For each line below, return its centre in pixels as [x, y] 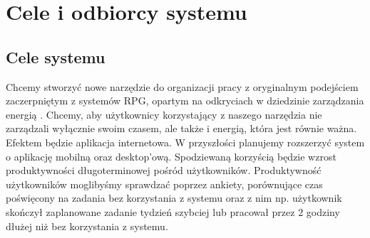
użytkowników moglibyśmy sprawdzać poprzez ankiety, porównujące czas [164, 184]
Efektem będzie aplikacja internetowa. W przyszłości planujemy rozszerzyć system [185, 142]
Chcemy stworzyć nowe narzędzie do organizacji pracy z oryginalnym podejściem [182, 86]
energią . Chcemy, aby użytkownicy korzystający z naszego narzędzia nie [164, 114]
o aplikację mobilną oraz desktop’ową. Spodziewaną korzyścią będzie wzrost [171, 156]
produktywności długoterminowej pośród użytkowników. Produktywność [164, 170]
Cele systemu [56, 56]
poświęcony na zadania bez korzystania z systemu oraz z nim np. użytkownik [174, 198]
